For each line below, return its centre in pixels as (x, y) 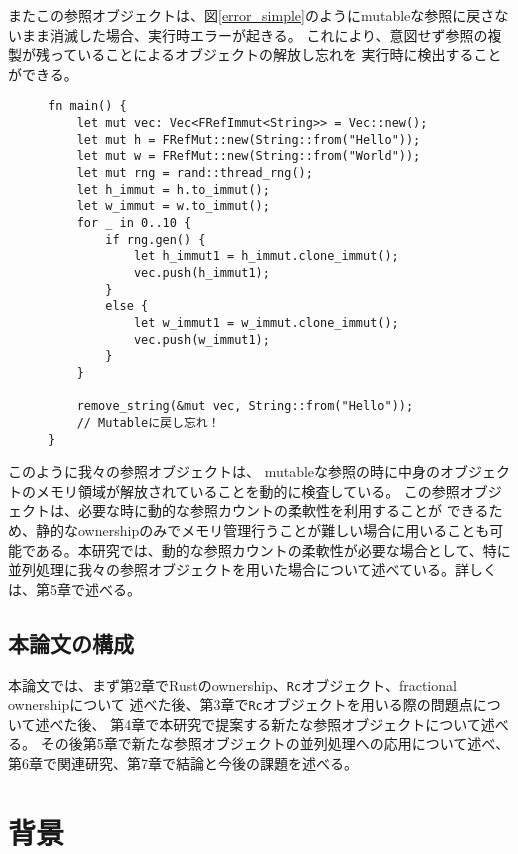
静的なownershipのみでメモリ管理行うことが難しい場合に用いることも (262, 529)
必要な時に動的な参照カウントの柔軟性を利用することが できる (283, 510)
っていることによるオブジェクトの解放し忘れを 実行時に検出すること (275, 54)
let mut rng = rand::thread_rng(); (194, 173)
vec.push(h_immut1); (201, 272)
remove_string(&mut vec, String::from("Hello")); (245, 406)
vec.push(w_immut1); (201, 339)
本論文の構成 (71, 642)
